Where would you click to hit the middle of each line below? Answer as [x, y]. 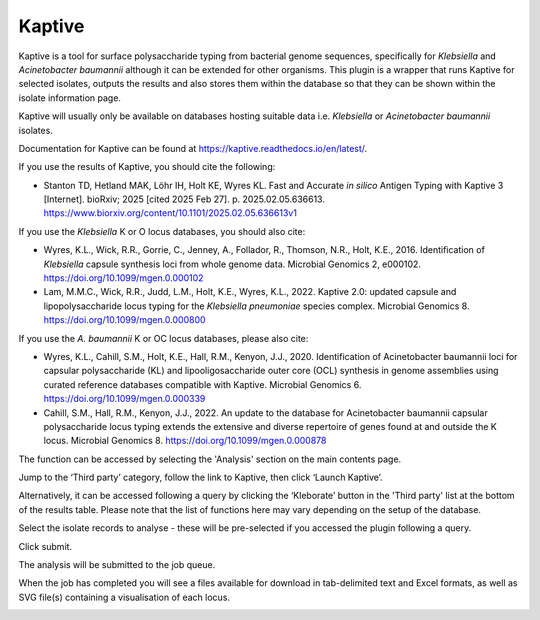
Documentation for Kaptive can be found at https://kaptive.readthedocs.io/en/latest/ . [193, 148]
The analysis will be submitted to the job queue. [117, 565]
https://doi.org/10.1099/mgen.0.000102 [123, 278]
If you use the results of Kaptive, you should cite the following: [147, 167]
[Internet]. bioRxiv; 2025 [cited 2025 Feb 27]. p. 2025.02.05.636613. [184, 199]
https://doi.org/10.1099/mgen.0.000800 [124, 320]
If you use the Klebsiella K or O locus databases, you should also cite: [162, 231]
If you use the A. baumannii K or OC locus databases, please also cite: [163, 338]
